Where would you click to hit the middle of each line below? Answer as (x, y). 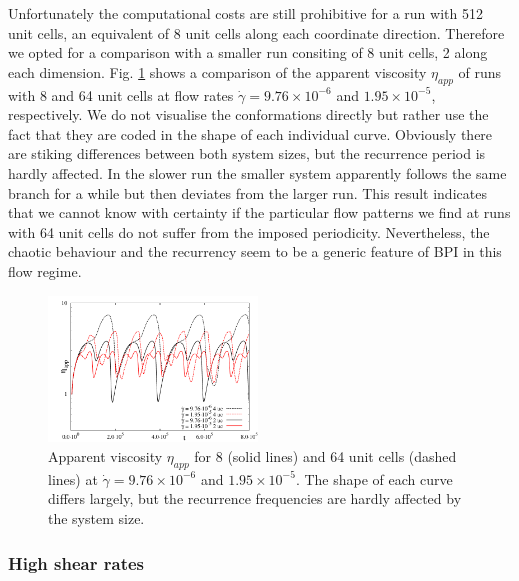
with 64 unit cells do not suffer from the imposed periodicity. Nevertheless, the (249, 231)
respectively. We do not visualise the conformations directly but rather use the (248, 114)
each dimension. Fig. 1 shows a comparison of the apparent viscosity (217, 71)
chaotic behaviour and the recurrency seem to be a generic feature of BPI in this (255, 251)
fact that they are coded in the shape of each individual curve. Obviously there (250, 133)
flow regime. (45, 270)
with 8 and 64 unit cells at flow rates (121, 94)
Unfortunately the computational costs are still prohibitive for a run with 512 (245, 13)
